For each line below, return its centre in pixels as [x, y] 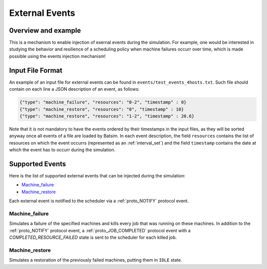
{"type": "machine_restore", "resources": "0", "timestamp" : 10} [102, 109]
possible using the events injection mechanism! [57, 56]
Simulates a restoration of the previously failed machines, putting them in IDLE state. [96, 260]
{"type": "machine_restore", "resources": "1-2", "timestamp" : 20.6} [107, 116]
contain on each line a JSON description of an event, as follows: [74, 89]
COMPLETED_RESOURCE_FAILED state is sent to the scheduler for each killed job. [93, 237]
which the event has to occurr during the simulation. [62, 150]
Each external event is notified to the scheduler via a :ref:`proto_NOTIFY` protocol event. [99, 201]
